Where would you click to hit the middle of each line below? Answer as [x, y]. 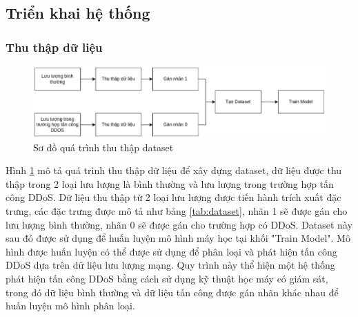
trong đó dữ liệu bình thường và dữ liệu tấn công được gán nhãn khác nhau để [172, 292]
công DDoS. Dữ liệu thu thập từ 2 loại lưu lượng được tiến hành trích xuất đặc [173, 197]
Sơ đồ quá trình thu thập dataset [103, 147]
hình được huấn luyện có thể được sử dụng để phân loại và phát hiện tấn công [171, 251]
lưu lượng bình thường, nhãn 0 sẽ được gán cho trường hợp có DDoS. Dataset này [179, 224]
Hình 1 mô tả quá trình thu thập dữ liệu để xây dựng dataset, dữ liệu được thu [174, 170]
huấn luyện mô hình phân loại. [70, 306]
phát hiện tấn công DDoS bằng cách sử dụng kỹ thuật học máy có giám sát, [167, 278]
